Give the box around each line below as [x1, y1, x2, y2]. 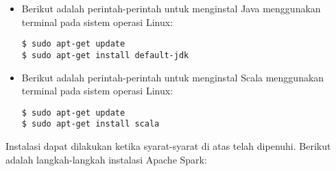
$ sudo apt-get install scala [21, 119, 160, 129]
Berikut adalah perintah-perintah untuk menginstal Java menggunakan [21, 1, 321, 15]
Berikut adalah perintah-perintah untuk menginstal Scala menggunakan [21, 70, 324, 84]
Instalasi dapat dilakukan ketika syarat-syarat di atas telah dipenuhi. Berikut [5, 139, 331, 153]
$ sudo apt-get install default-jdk [21, 50, 189, 60]
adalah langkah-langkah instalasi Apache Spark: [5, 152, 207, 166]
